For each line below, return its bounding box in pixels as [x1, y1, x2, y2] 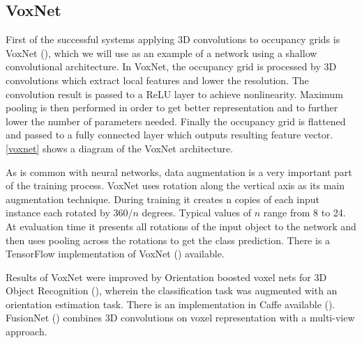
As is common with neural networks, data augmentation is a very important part [6, 164, 352, 179]
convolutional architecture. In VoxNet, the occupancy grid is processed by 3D [6, 59, 337, 74]
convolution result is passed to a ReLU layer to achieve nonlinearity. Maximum [6, 86, 343, 101]
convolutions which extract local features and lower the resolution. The [6, 72, 309, 87]
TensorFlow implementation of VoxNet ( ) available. [6, 246, 225, 261]
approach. [6, 324, 47, 339]
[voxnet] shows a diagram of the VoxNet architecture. [6, 141, 234, 155]
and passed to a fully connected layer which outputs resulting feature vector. [6, 127, 333, 142]
